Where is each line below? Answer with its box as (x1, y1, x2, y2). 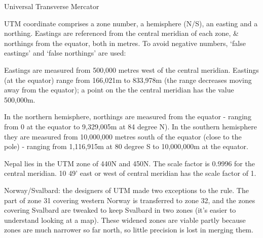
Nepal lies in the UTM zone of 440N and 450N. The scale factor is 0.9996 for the (4, 158, 255, 168)
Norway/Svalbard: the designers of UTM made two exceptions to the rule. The (4, 184, 249, 195)
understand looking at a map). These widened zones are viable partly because (4, 214, 246, 225)
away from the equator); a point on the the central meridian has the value (4, 84, 234, 95)
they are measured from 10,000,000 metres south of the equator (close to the (4, 131, 242, 141)
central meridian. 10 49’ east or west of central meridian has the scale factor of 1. (4, 168, 256, 178)
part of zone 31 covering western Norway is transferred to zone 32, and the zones (4, 195, 255, 205)
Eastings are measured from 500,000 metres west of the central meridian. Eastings (4, 64, 259, 75)
